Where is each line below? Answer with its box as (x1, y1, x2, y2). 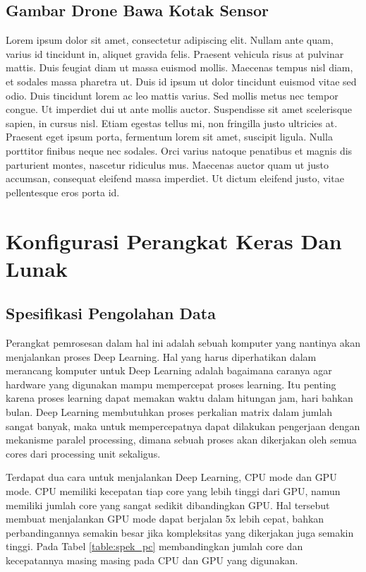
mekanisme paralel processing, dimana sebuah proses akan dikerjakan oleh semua (6, 432, 357, 447)
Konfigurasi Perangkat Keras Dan (6, 226, 342, 255)
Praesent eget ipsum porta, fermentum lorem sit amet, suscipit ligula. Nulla (6, 129, 333, 144)
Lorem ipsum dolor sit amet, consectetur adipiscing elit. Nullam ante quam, (6, 32, 334, 47)
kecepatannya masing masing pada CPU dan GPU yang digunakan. (6, 553, 298, 567)
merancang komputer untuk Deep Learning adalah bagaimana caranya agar (6, 363, 332, 378)
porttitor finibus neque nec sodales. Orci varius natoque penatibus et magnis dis (6, 143, 353, 157)
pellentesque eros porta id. (6, 184, 120, 199)
